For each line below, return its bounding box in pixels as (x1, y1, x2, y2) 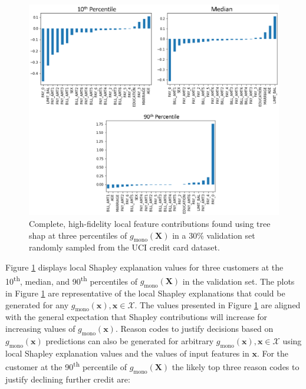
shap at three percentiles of (29, 229, 127, 241)
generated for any (5, 298, 69, 311)
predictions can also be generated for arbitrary (45, 334, 214, 347)
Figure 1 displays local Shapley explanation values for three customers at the (5, 261, 284, 273)
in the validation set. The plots (182, 275, 295, 287)
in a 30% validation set (172, 229, 255, 241)
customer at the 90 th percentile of (5, 359, 127, 372)
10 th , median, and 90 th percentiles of (5, 273, 137, 287)
